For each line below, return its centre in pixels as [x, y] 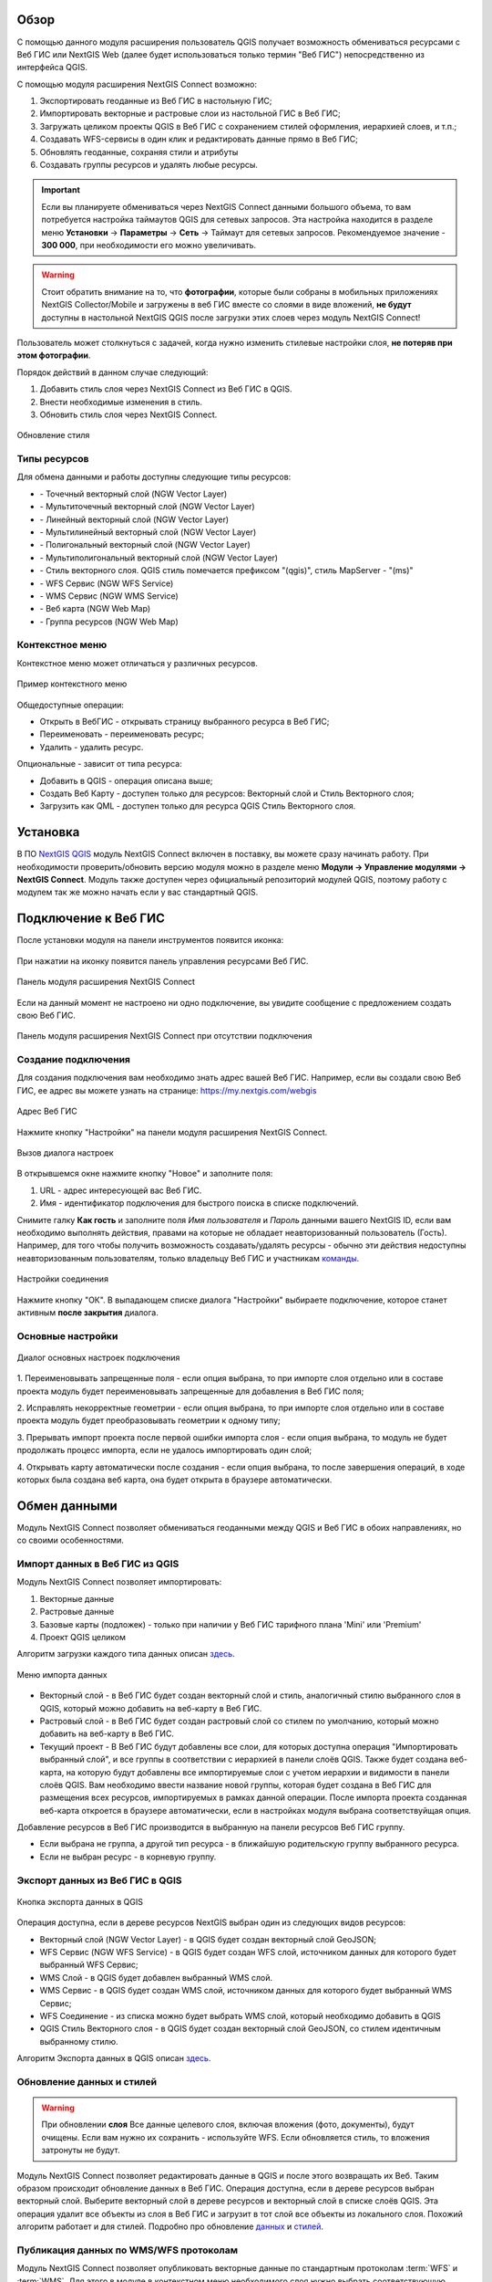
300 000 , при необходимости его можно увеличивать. [149, 245]
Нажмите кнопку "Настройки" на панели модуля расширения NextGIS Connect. [172, 1132]
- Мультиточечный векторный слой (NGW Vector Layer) [147, 507]
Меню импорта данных [62, 1674]
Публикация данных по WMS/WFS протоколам [128, 2250]
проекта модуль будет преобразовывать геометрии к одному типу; [149, 1420]
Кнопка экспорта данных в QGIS [80, 1901]
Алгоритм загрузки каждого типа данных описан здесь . [126, 1654]
